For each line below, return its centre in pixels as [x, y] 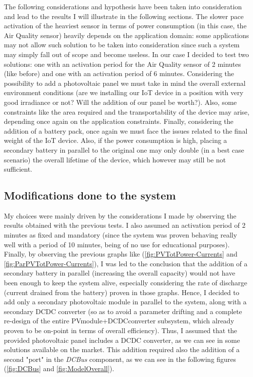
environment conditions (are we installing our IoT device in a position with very [124, 92]
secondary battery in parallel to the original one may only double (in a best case [124, 149]
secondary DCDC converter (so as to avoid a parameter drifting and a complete [123, 311]
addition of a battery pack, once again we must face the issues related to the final [126, 130]
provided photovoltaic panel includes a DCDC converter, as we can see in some [122, 340]
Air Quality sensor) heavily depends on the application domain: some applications [126, 35]
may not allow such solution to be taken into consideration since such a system [122, 45]
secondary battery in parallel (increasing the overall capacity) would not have [120, 273]
